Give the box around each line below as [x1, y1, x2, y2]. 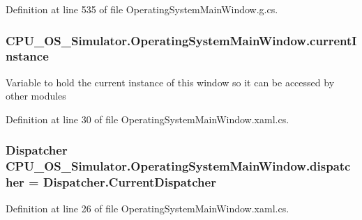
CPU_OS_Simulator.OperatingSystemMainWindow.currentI [6, 31, 357, 49]
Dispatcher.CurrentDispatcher [43, 173, 216, 191]
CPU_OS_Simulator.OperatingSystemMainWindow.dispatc [6, 157, 351, 175]
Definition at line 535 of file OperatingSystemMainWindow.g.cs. [6, 2, 278, 16]
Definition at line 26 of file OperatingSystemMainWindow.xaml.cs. [6, 201, 289, 215]
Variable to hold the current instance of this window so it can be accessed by [6, 74, 335, 89]
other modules [6, 88, 66, 103]
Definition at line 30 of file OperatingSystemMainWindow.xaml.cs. [6, 111, 289, 126]
